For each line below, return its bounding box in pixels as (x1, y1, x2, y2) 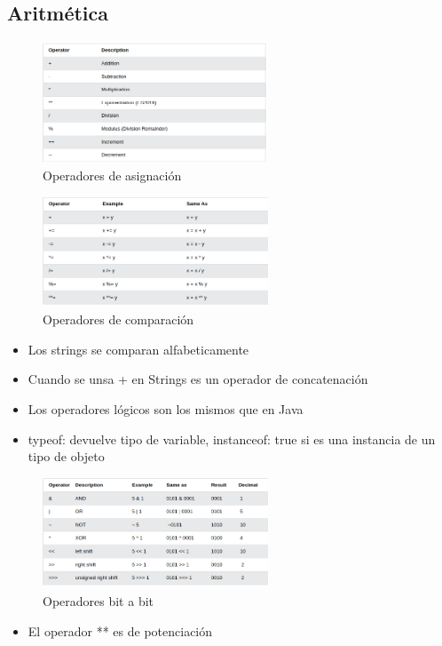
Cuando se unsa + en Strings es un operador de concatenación (28, 370, 368, 388)
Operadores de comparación (43, 310, 194, 329)
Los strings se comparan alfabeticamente (28, 339, 249, 358)
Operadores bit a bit (43, 591, 154, 610)
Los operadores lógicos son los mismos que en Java (28, 400, 304, 419)
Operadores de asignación (43, 165, 182, 184)
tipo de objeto (28, 447, 105, 466)
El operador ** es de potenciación (28, 621, 213, 640)
